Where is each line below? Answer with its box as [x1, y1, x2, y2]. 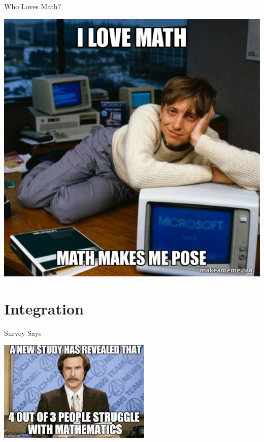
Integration [4, 298, 84, 319]
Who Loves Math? [4, 1, 61, 11]
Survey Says [4, 327, 42, 338]
